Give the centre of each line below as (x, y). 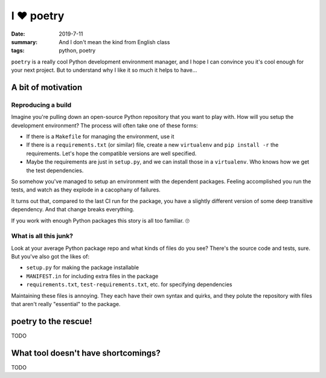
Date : (18, 34)
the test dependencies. (55, 170)
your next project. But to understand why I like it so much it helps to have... (104, 70)
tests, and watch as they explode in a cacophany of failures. (86, 190)
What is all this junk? (42, 236)
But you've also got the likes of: (50, 257)
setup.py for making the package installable (82, 267)
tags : (18, 51)
